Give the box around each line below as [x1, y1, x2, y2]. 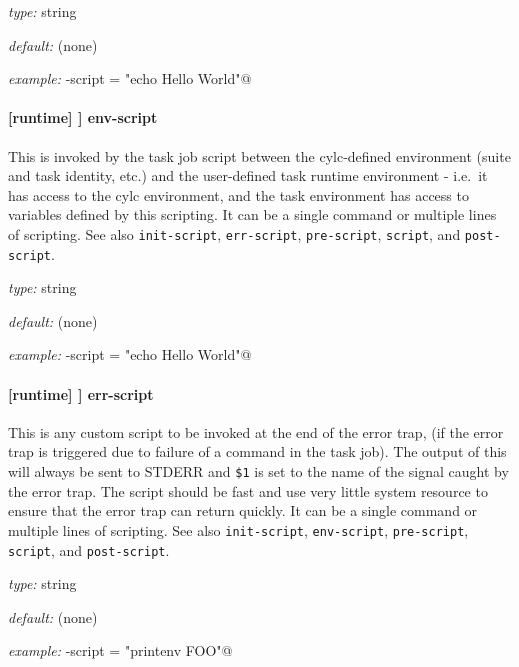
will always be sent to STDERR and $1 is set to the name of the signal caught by [8, 461, 509, 482]
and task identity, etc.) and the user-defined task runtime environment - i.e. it [8, 165, 488, 186]
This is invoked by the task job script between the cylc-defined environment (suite [8, 145, 511, 166]
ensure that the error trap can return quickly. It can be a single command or [8, 500, 478, 521]
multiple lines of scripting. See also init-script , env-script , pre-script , [8, 519, 469, 540]
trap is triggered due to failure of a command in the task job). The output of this [8, 441, 507, 462]
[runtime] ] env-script [8, 107, 158, 128]
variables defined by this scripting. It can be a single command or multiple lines [8, 204, 497, 225]
